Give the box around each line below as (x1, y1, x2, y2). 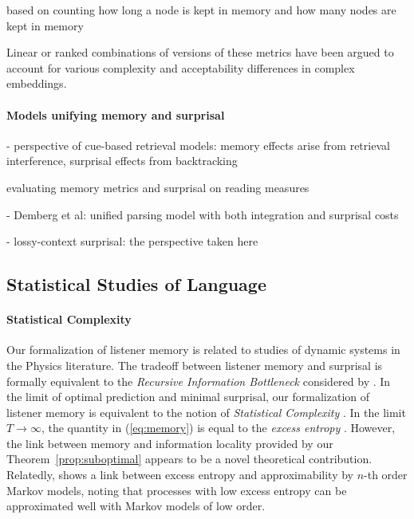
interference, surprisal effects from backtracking (6, 152, 238, 169)
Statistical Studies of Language (6, 272, 267, 297)
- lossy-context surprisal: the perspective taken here (6, 233, 258, 250)
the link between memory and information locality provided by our (6, 434, 333, 451)
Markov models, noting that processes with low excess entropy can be (6, 482, 347, 498)
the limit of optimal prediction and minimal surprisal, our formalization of (6, 388, 370, 405)
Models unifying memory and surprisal (6, 106, 225, 123)
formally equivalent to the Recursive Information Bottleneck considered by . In (6, 372, 391, 389)
